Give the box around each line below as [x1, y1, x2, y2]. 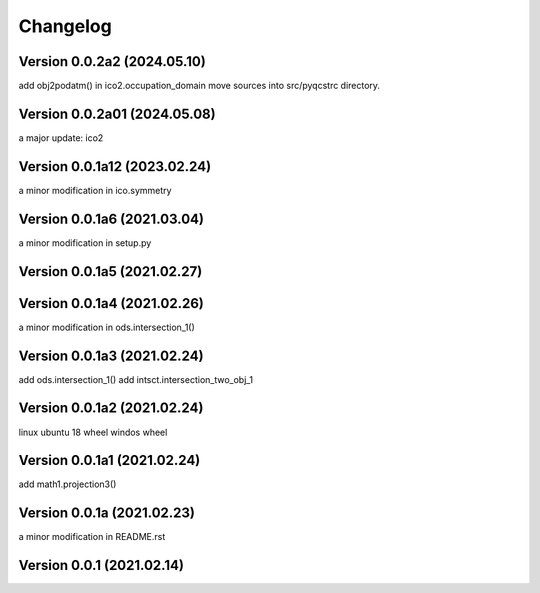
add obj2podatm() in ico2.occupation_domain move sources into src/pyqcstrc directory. [18, 80, 380, 92]
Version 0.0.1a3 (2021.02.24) [18, 347, 204, 364]
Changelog [18, 15, 112, 37]
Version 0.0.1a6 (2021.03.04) [18, 210, 205, 227]
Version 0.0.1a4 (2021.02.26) [18, 295, 205, 312]
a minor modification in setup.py [18, 236, 152, 249]
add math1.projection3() [18, 478, 117, 490]
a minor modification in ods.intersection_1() [18, 321, 195, 333]
